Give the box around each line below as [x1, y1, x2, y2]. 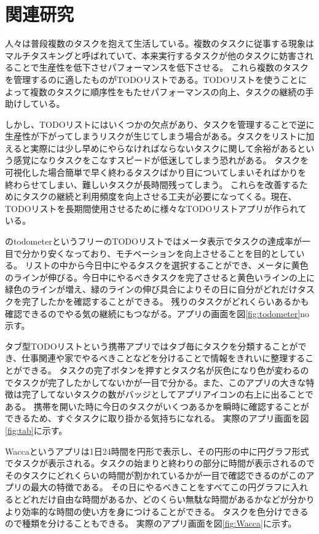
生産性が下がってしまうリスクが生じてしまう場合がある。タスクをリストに [5, 130, 306, 143]
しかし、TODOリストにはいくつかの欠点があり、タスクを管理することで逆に [5, 117, 315, 130]
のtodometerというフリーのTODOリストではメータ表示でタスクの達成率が [5, 235, 302, 248]
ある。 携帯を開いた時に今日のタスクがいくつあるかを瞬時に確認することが [5, 399, 309, 412]
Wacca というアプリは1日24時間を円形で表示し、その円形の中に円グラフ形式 [5, 444, 309, 457]
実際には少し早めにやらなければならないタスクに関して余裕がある [30, 141, 297, 154]
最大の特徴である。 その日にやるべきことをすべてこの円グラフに [30, 481, 291, 493]
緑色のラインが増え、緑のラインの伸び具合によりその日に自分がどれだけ [5, 283, 297, 296]
